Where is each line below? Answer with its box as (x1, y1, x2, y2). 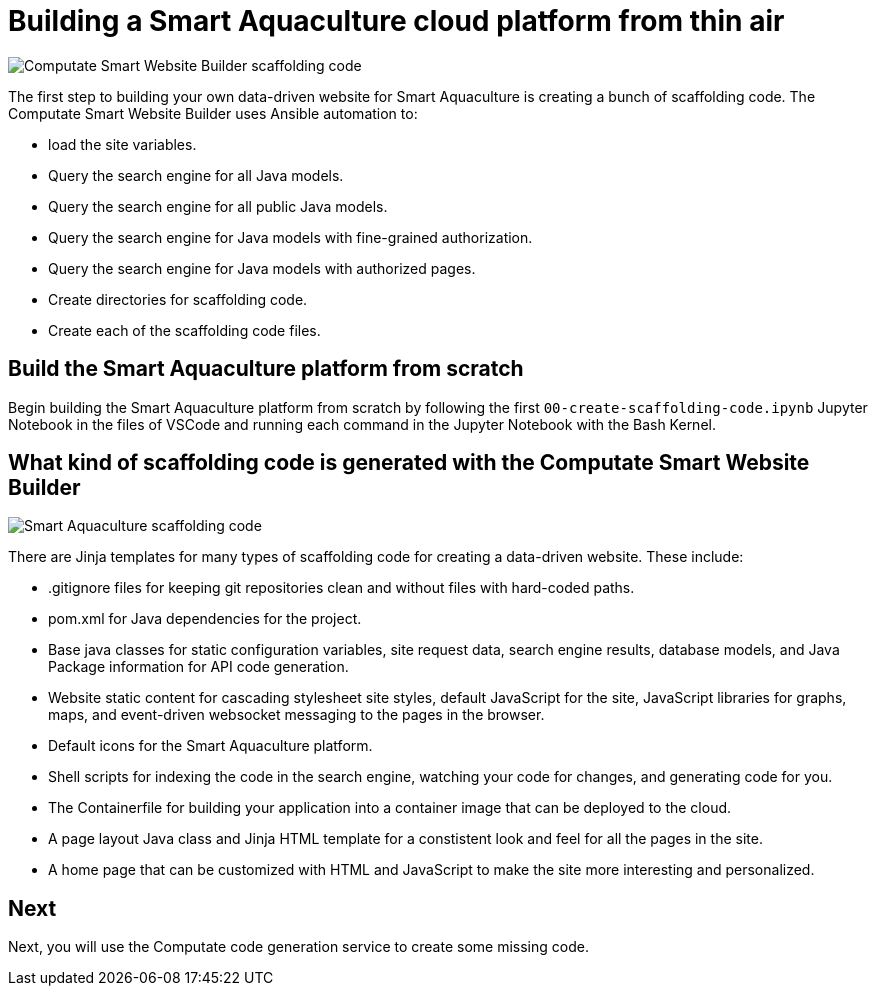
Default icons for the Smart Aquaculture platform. (48, 737, 373, 755)
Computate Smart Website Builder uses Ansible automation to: (8, 104, 418, 122)
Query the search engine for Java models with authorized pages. (48, 259, 476, 277)
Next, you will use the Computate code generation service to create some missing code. (8, 938, 589, 956)
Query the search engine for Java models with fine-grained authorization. (48, 228, 533, 246)
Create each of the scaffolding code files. (48, 321, 321, 339)
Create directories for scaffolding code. (48, 290, 308, 308)
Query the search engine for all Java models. (48, 166, 344, 184)
